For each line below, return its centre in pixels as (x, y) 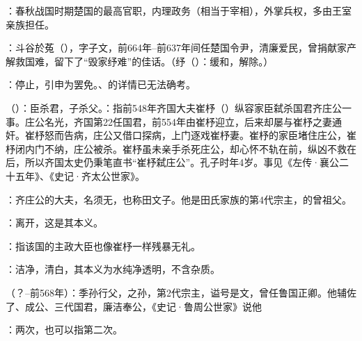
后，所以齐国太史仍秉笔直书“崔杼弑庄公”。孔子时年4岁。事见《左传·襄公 (173, 162)
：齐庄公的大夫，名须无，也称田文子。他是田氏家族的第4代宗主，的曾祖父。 (179, 199)
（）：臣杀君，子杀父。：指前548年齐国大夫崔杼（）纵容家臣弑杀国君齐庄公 (174, 107)
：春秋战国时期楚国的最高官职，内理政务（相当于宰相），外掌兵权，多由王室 (179, 10)
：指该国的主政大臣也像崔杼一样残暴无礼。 (103, 246)
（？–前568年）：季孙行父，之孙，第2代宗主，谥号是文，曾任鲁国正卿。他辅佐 (181, 292)
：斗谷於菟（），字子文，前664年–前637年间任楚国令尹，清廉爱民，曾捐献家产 (181, 48)
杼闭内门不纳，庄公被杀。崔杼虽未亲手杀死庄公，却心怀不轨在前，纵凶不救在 (181, 148)
